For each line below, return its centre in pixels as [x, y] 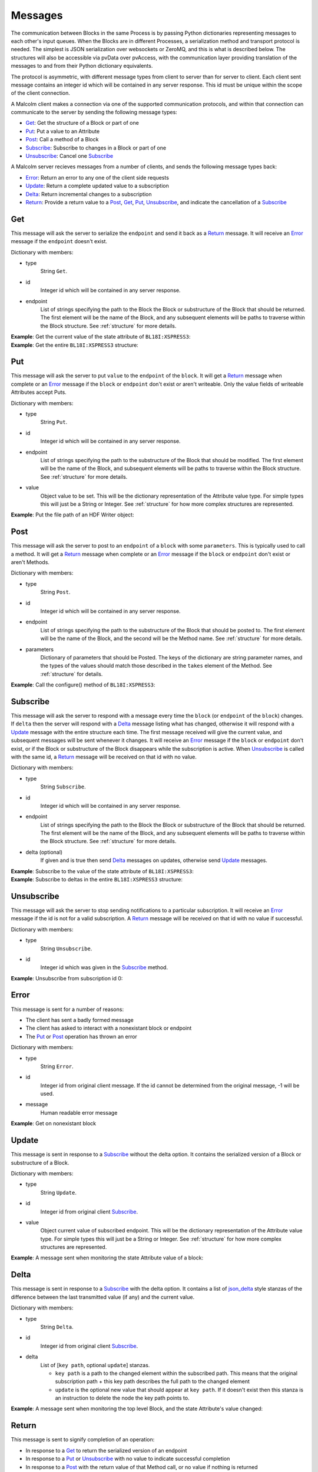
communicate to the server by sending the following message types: [94, 112]
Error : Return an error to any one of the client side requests [97, 177]
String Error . [57, 1066]
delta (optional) [44, 852]
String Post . [55, 592]
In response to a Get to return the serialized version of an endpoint [106, 1450]
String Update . [58, 1192]
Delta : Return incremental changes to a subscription [89, 194]
